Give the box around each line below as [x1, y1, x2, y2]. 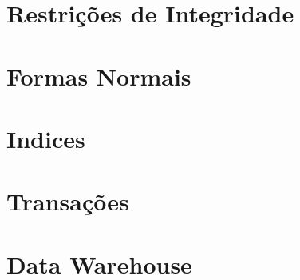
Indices [6, 122, 85, 154]
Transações [6, 185, 129, 218]
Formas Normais [6, 59, 191, 92]
